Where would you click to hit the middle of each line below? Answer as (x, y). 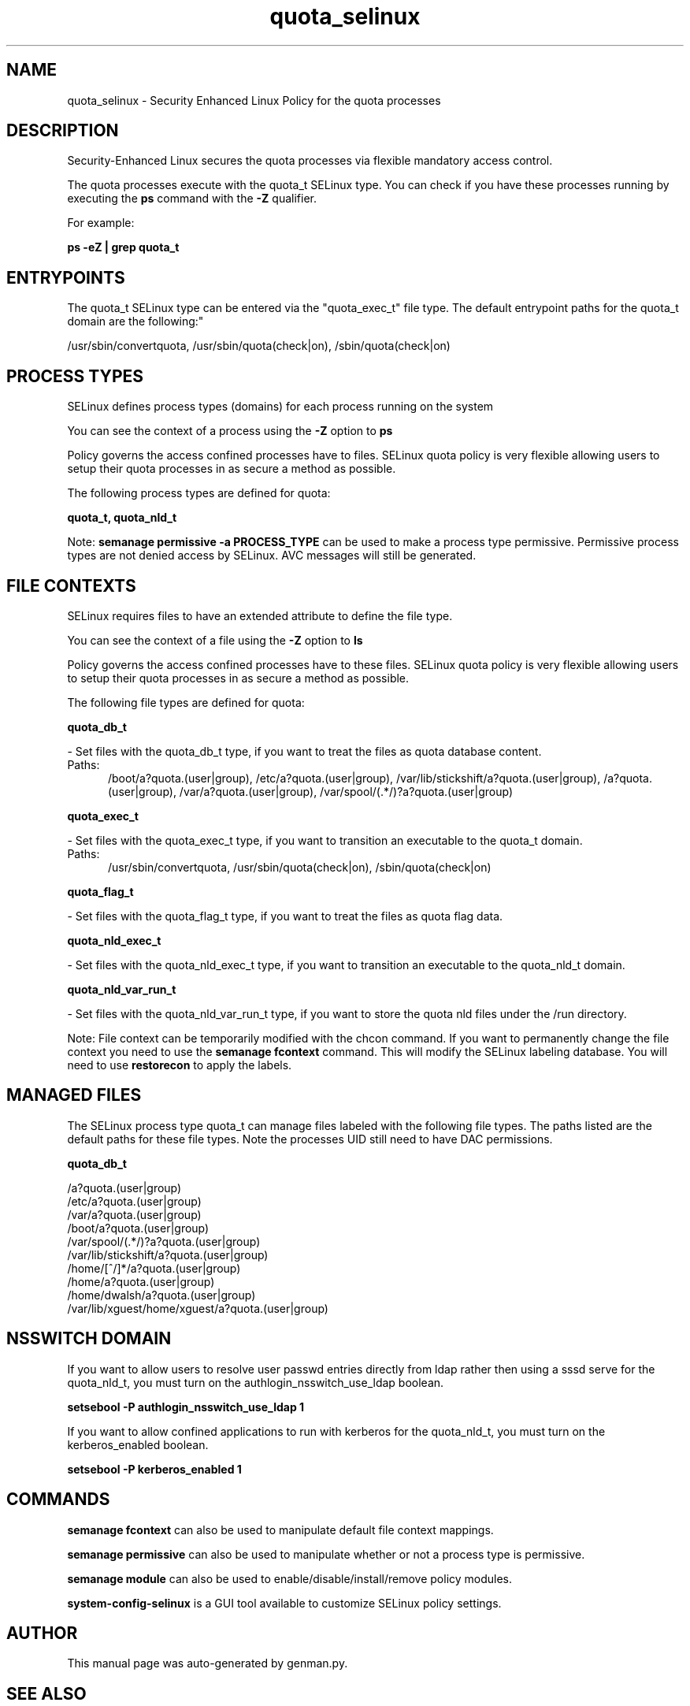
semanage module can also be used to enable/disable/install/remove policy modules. (290, 1578)
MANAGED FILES (74, 1095)
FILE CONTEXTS (71, 585)
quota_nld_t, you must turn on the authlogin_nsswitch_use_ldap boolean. (256, 1382)
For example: (101, 223)
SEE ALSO (46, 1693)
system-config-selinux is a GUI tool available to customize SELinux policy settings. (284, 1603)
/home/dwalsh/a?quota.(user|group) (161, 1295)
